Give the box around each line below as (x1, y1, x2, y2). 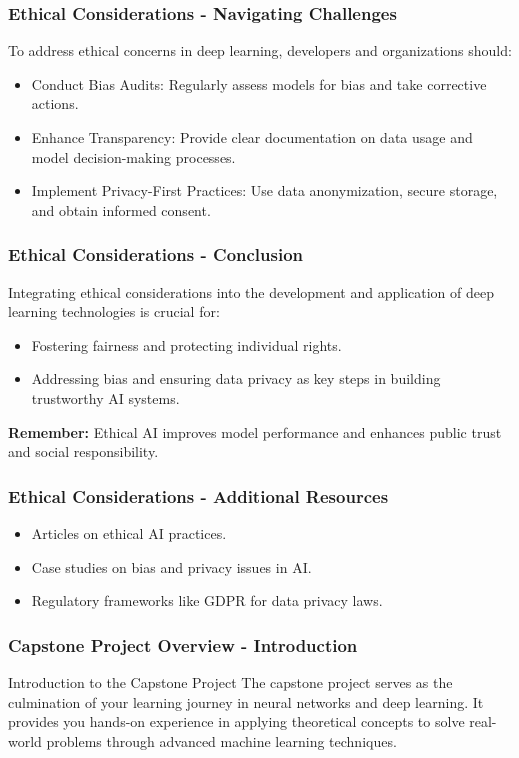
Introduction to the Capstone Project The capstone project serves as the (8, 671, 453, 692)
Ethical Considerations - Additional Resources (8, 483, 389, 508)
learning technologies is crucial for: (8, 301, 220, 322)
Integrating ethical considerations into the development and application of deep (8, 281, 494, 302)
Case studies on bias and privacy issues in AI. (31, 556, 312, 577)
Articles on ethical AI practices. (31, 522, 227, 543)
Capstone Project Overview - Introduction (8, 632, 358, 657)
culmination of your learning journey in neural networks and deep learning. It (8, 691, 484, 712)
